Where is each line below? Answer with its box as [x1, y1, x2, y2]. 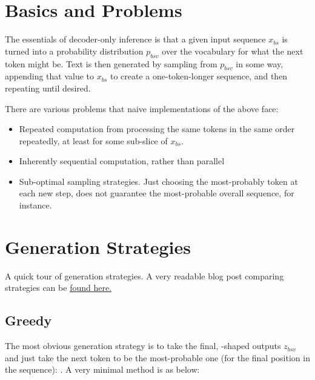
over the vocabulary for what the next [162, 44, 303, 57]
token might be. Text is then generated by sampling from [5, 57, 217, 70]
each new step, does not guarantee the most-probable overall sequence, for [19, 187, 294, 199]
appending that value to [5, 70, 94, 82]
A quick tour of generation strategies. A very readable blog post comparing [5, 269, 284, 282]
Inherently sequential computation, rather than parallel [19, 155, 225, 167]
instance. [19, 199, 52, 212]
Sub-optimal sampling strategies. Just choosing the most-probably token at [19, 175, 298, 187]
